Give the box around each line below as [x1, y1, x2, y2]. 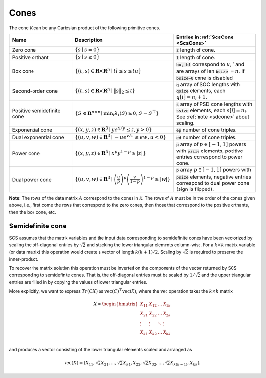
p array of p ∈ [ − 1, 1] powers [176, 141, 246, 148]
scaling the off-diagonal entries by [9, 242, 79, 248]
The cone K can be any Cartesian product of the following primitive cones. [9, 25, 160, 31]
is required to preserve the [189, 249, 243, 255]
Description [74, 37, 103, 43]
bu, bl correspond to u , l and [176, 61, 245, 68]
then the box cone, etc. [9, 209, 56, 215]
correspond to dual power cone [176, 179, 250, 186]
